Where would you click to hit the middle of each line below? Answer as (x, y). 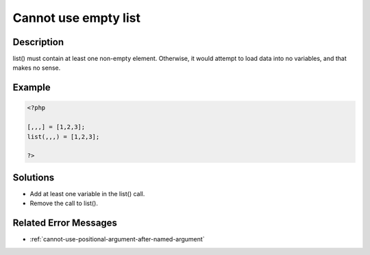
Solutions (34, 177)
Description (38, 42)
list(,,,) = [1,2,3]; (63, 136)
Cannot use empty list (76, 18)
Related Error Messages (65, 223)
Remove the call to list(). (64, 203)
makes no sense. (37, 68)
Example (32, 88)
